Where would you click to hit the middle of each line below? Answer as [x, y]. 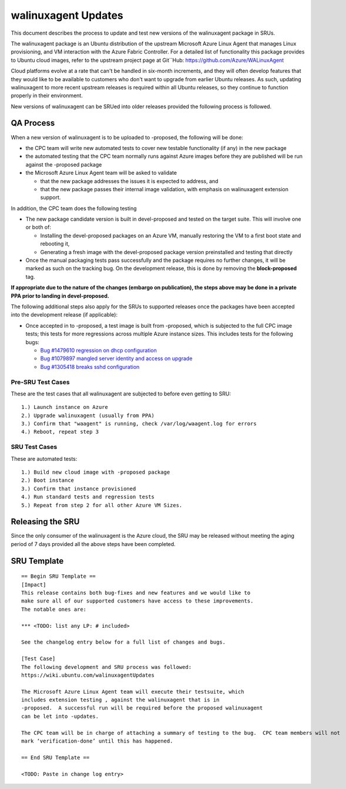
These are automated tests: [44, 458]
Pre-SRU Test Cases [40, 382]
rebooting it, [55, 244]
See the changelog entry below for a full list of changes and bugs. [124, 642]
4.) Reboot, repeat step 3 [60, 432]
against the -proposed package [64, 164]
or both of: [38, 227]
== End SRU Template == [56, 757]
